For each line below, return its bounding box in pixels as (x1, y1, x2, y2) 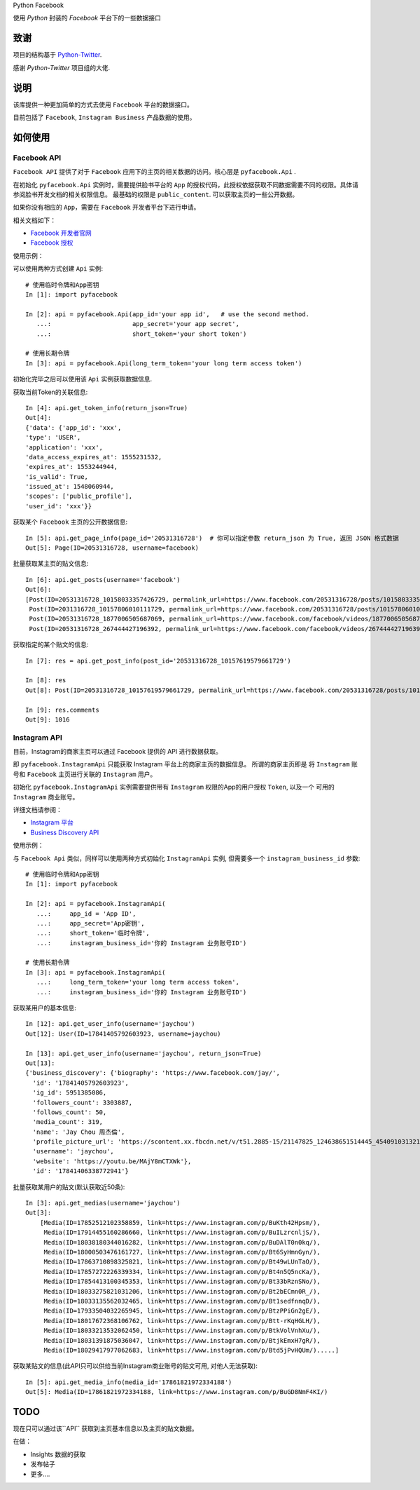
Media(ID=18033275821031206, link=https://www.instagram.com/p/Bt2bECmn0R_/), (43, 1287, 321, 1295)
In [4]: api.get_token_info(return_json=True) (25, 404, 188, 412)
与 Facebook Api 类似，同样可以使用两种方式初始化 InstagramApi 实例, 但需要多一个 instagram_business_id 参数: (13, 854, 360, 862)
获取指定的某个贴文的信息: (13, 640, 89, 649)
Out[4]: (25, 414, 52, 422)
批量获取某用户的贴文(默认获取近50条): (13, 1182, 125, 1191)
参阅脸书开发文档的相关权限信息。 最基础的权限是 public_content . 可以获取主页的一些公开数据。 (13, 190, 299, 198)
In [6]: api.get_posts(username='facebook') (25, 576, 181, 583)
